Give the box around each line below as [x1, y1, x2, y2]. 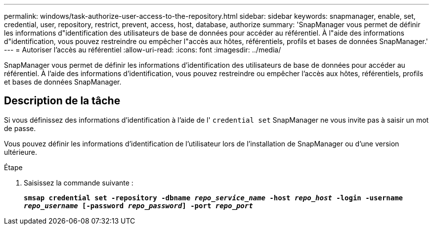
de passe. [4, 124, 36, 133]
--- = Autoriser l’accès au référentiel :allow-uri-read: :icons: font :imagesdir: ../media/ [4, 46, 281, 54]
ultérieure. [4, 147, 37, 156]
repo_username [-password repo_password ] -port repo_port [24, 201, 253, 210]
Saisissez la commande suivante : [24, 178, 133, 187]
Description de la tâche [4, 94, 121, 107]
